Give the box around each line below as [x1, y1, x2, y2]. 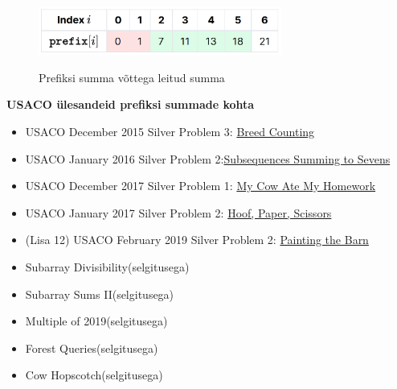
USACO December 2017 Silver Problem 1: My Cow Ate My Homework [25, 177, 376, 194]
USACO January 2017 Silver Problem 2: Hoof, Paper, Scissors [25, 204, 332, 221]
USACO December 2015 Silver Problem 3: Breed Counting [25, 122, 315, 139]
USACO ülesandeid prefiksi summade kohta [6, 96, 255, 113]
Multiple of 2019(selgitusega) [25, 312, 168, 329]
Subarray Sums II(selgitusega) [25, 285, 174, 302]
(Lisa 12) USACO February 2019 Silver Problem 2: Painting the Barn [25, 231, 369, 248]
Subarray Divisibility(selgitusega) [25, 258, 190, 275]
